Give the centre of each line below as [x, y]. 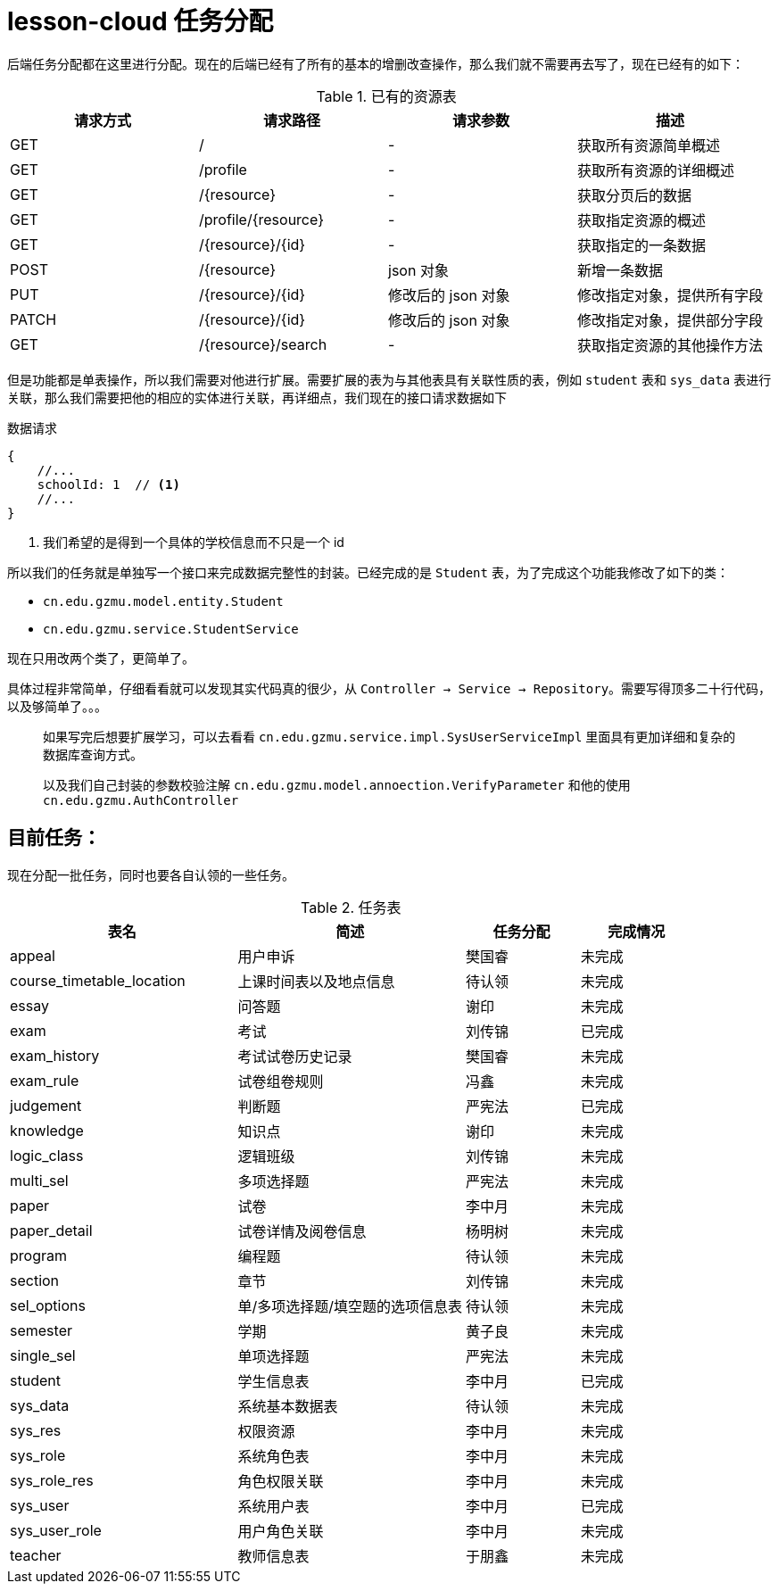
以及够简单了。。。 [57, 706]
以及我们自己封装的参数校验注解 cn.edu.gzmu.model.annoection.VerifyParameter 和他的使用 [337, 784]
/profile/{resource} [261, 219]
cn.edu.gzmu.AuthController [141, 800]
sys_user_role [56, 1530]
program [38, 1255]
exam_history [55, 1055]
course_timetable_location [98, 980]
